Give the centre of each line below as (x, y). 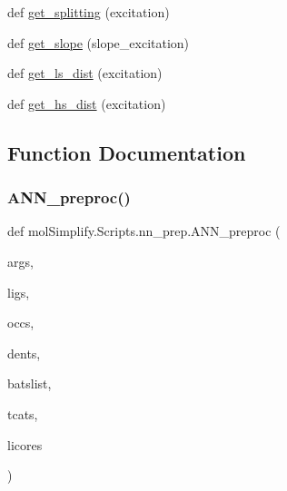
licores (25, 444)
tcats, (23, 413)
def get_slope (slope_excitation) (99, 42)
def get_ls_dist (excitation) (85, 73)
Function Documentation (127, 152)
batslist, (30, 383)
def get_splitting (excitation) (89, 12)
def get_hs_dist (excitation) (87, 103)
